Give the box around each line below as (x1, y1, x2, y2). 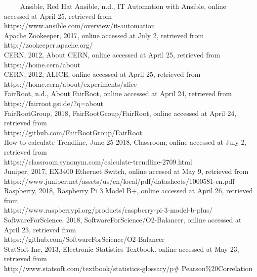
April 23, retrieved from (4, 224, 76, 234)
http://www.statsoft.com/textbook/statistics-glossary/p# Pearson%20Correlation (4, 263, 253, 274)
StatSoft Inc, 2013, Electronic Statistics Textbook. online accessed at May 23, (4, 243, 239, 254)
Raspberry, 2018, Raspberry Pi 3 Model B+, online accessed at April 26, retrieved (4, 185, 253, 196)
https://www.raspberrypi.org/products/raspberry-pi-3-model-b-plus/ (4, 205, 213, 215)
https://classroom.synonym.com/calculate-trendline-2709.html (4, 156, 192, 166)
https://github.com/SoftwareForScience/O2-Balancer (4, 234, 165, 244)
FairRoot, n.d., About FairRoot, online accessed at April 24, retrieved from (4, 88, 232, 99)
